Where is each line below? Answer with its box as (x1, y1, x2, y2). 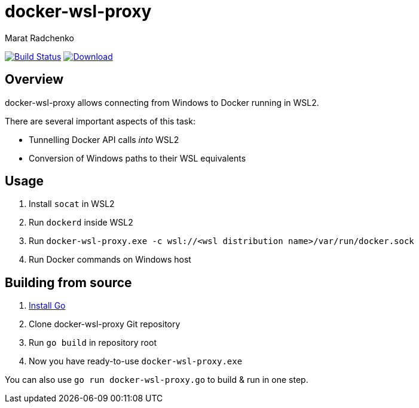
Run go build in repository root (29, 337, 157, 348)
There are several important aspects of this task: (5, 115, 195, 126)
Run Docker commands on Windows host (29, 254, 191, 265)
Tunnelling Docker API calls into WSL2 (29, 134, 179, 145)
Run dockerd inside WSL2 (29, 217, 133, 228)
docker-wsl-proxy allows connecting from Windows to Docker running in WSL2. (5, 97, 319, 108)
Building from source (5, 275, 132, 290)
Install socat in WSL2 (29, 199, 115, 209)
